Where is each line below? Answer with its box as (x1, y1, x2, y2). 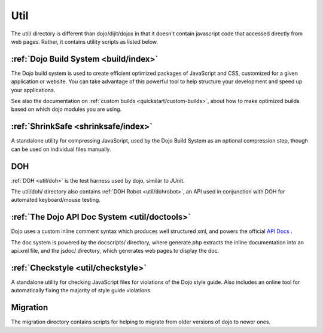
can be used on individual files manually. (11, 146, 111, 153)
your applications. (11, 86, 56, 93)
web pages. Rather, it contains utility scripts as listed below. (11, 38, 159, 45)
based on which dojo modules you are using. (11, 105, 122, 113)
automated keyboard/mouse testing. (11, 196, 101, 204)
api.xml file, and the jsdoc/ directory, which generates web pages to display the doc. (11, 247, 220, 255)
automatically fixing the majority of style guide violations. (11, 287, 152, 294)
